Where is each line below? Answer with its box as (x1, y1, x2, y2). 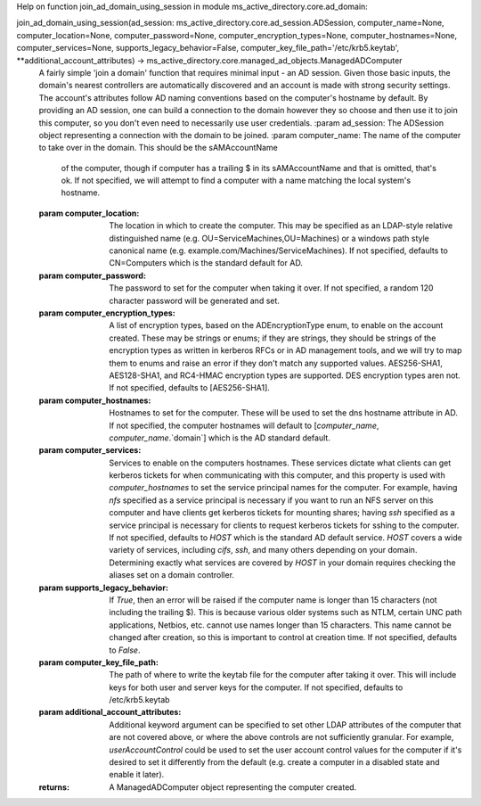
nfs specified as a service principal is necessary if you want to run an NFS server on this (109, 495, 434, 506)
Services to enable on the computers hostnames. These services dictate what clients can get (109, 457, 452, 468)
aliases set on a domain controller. (109, 570, 235, 580)
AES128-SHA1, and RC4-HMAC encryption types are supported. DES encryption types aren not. (109, 370, 461, 381)
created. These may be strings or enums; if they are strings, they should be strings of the (109, 333, 436, 343)
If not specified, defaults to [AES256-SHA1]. (109, 382, 271, 393)
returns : (38, 781, 70, 793)
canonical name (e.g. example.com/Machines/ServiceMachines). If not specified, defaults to (109, 245, 449, 256)
